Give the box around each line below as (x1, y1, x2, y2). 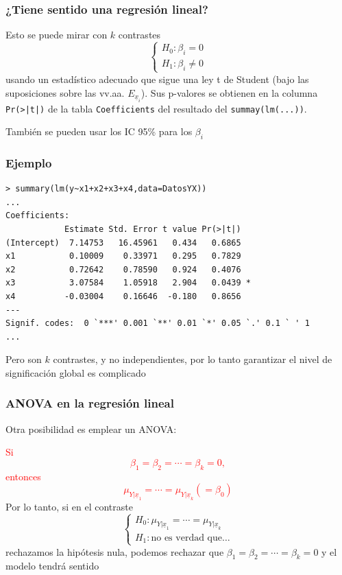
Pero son (5, 352, 42, 366)
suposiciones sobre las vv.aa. (5, 85, 125, 99)
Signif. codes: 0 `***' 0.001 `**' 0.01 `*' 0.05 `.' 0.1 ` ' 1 (5, 318, 310, 329)
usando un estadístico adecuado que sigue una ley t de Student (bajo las (5, 71, 309, 86)
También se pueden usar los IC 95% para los (5, 124, 193, 139)
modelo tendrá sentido (5, 559, 99, 573)
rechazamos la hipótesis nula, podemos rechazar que (5, 544, 224, 559)
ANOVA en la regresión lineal (5, 395, 174, 412)
